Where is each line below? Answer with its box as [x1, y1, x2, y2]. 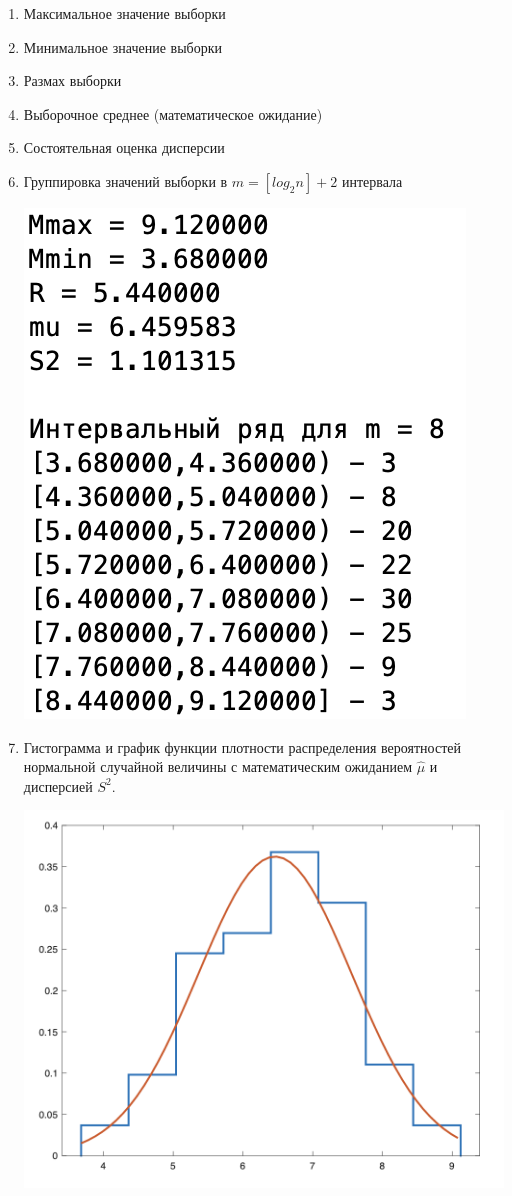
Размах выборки [23, 70, 122, 91]
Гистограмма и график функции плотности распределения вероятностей [23, 736, 461, 757]
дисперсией [23, 775, 93, 796]
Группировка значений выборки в [23, 170, 228, 191]
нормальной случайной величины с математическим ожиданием [23, 756, 412, 777]
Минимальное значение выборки [23, 36, 222, 57]
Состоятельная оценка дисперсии [23, 137, 225, 158]
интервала [341, 170, 403, 191]
